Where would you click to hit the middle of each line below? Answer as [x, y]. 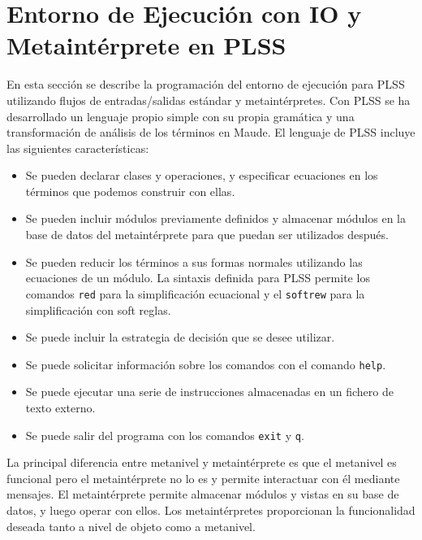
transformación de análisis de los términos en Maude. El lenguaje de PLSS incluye [211, 132]
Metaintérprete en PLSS [146, 45]
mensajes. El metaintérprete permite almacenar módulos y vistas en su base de [203, 494]
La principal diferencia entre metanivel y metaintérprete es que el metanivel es [202, 462]
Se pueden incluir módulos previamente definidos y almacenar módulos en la [215, 218]
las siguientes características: [78, 148]
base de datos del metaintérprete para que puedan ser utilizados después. [207, 235]
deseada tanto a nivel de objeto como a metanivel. [131, 526]
